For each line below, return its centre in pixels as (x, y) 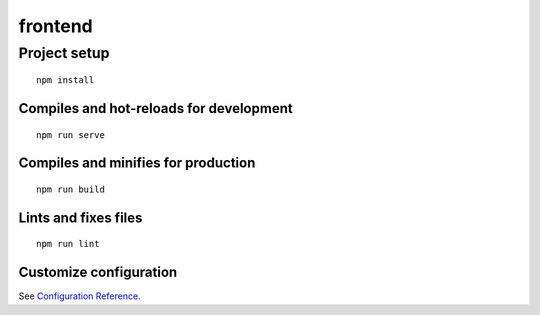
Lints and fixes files (80, 217)
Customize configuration (98, 272)
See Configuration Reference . (79, 296)
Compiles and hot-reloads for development (156, 108)
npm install (65, 80)
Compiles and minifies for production (137, 163)
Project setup (64, 53)
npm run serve (70, 134)
